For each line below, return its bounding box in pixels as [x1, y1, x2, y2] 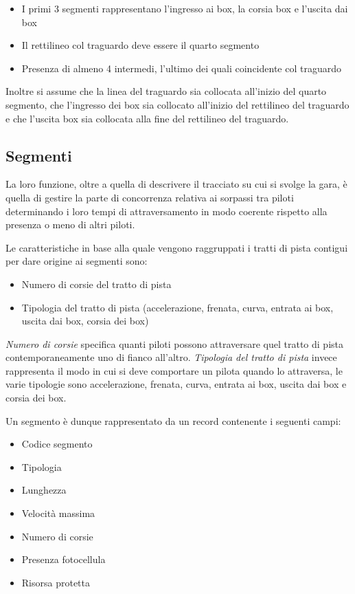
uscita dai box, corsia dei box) [21, 313, 149, 328]
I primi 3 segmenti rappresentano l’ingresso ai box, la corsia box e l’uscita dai [21, 1, 348, 15]
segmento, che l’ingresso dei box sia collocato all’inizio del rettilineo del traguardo [5, 97, 350, 111]
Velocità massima [21, 506, 95, 520]
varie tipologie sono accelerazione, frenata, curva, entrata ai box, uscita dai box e [5, 377, 347, 391]
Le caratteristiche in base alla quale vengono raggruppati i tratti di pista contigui [5, 240, 348, 254]
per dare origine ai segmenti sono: [5, 254, 148, 268]
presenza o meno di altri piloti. [5, 217, 135, 232]
